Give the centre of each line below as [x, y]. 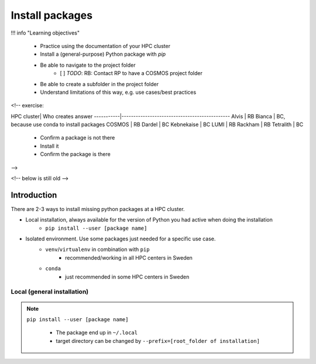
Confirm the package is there [75, 154]
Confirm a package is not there [78, 138]
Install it [49, 146]
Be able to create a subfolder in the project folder [99, 84]
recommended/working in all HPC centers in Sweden [129, 257]
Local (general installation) [50, 292]
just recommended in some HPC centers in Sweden [127, 277]
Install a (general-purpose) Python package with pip [103, 54]
